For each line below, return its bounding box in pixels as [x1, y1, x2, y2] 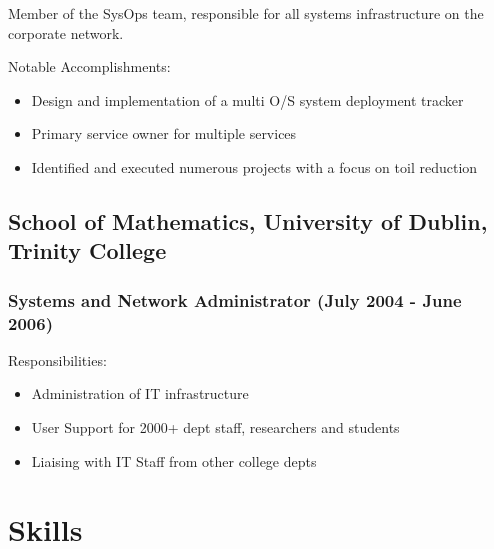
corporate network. [8, 22, 124, 43]
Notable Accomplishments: [8, 56, 171, 77]
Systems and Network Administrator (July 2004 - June [8, 287, 462, 312]
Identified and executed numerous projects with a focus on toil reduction [31, 156, 478, 177]
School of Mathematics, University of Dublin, [8, 205, 488, 236]
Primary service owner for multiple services [31, 123, 297, 144]
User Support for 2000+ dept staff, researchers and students [31, 417, 400, 438]
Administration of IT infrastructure [31, 383, 249, 404]
